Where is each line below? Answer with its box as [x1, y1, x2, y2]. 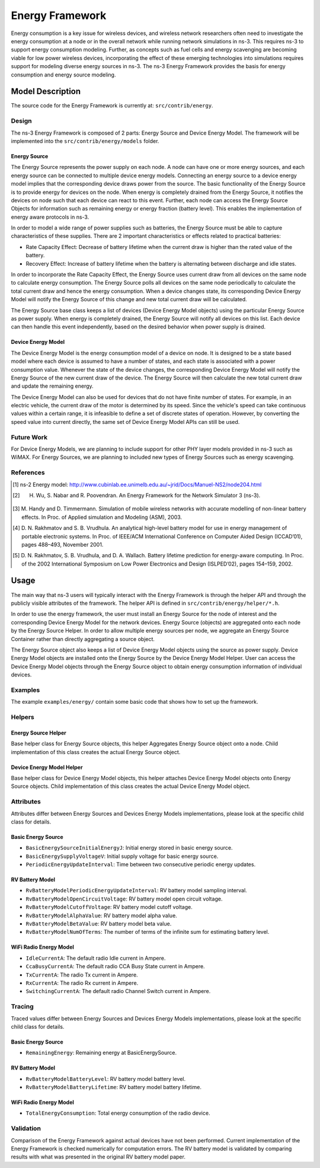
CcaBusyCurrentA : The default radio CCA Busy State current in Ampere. [25, 963, 205, 970]
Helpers [11, 713, 35, 721]
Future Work [11, 433, 47, 441]
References [11, 468, 45, 477]
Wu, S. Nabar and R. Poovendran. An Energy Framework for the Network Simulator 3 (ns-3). [36, 492, 261, 499]
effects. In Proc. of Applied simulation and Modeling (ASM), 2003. [21, 513, 183, 521]
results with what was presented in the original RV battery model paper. [11, 1153, 186, 1160]
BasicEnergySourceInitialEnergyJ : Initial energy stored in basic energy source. [25, 844, 233, 851]
